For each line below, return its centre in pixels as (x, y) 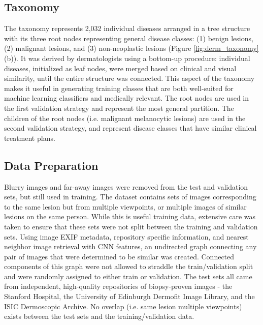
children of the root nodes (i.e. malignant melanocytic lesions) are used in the (125, 118)
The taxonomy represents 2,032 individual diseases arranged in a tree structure (127, 28)
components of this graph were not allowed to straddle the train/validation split (129, 266)
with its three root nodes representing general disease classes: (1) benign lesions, (129, 38)
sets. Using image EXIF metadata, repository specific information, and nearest (126, 236)
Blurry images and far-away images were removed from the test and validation (126, 186)
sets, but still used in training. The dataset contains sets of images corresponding (130, 197)
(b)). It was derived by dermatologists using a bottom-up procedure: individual (127, 58)
